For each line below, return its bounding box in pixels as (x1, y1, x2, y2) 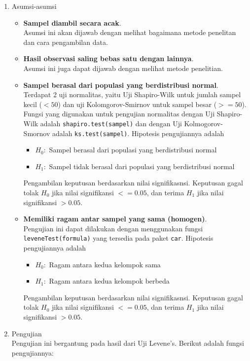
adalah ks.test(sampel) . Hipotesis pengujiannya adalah (52, 128, 224, 138)
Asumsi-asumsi (11, 1, 57, 11)
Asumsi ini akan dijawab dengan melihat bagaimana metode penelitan (23, 27, 236, 37)
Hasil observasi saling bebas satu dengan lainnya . (23, 53, 194, 64)
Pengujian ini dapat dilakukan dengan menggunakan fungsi (23, 223, 203, 233)
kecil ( (23, 99, 42, 109)
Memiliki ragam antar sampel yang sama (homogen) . (23, 214, 207, 224)
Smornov (23, 128, 50, 138)
